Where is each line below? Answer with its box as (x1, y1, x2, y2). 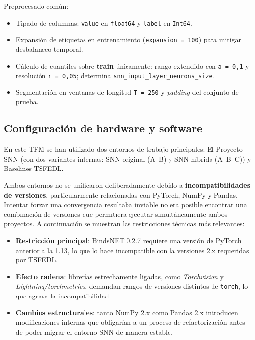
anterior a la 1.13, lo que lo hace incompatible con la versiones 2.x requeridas (15, 245, 249, 255)
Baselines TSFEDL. (4, 163, 64, 173)
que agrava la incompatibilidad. (15, 291, 111, 301)
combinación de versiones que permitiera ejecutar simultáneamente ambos (4, 209, 228, 219)
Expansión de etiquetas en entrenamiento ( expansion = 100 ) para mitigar (15, 34, 242, 44)
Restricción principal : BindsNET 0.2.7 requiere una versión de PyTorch (15, 235, 242, 246)
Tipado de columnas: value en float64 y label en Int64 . (15, 17, 192, 28)
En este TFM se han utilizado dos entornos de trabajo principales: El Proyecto (4, 144, 243, 154)
